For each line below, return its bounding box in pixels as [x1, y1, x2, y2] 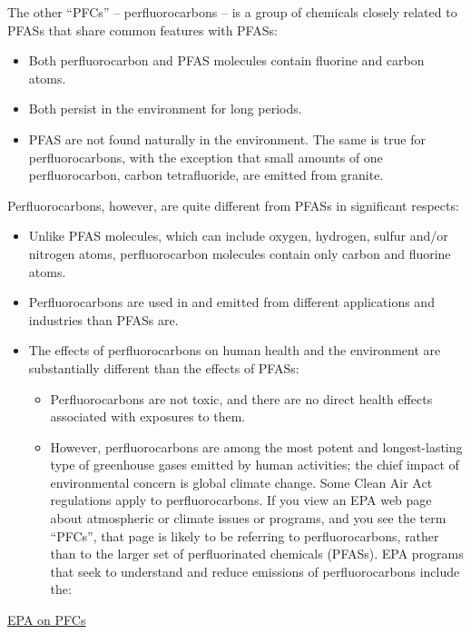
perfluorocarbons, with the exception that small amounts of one [28, 147, 383, 166]
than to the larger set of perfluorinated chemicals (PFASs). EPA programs [50, 544, 464, 563]
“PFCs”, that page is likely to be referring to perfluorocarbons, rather [50, 526, 439, 545]
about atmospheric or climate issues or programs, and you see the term [50, 509, 446, 528]
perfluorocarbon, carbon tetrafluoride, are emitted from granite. [28, 165, 384, 184]
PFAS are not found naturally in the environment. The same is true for [28, 129, 426, 148]
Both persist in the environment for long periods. [28, 99, 302, 118]
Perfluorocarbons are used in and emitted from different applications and [28, 292, 435, 312]
